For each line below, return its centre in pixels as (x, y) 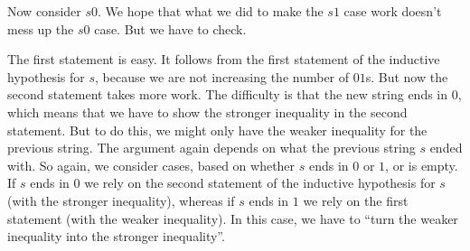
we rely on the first (356, 200)
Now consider (44, 11)
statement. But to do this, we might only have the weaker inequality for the (217, 130)
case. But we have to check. (170, 28)
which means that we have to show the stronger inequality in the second (207, 112)
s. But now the (407, 76)
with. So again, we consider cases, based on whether (151, 165)
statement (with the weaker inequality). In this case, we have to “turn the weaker (233, 218)
